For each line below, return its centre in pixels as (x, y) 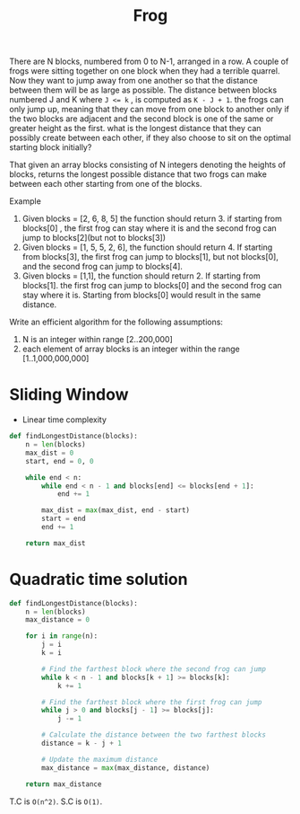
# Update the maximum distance (100, 759)
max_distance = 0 (58, 620)
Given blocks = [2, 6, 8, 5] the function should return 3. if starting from (152, 219)
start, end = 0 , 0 (60, 461)
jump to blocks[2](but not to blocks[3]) (94, 238)
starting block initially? (51, 147)
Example (26, 201)
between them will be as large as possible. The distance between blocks (143, 90)
